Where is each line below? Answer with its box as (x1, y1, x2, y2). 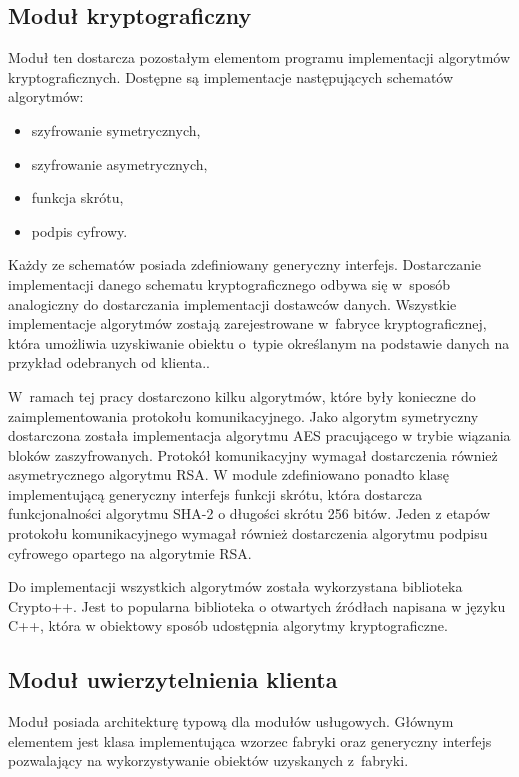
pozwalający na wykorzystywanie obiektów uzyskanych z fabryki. (8, 750, 409, 771)
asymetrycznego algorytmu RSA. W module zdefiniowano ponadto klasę (8, 464, 450, 485)
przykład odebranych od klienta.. (8, 352, 210, 373)
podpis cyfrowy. (31, 220, 128, 241)
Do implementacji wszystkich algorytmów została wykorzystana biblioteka (8, 576, 463, 597)
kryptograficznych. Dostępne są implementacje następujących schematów (8, 66, 454, 87)
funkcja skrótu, (31, 187, 124, 208)
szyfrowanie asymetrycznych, (31, 153, 208, 174)
